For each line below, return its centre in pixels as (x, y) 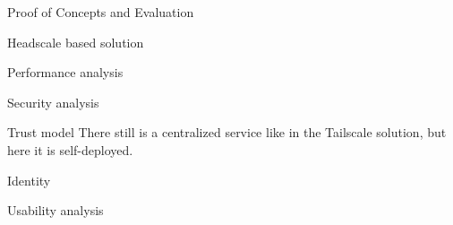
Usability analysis (56, 210)
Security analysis (53, 102)
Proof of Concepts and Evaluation (101, 12)
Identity (29, 180)
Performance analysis (65, 72)
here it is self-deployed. (70, 149)
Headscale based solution (76, 42)
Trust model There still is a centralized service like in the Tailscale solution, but (227, 132)
